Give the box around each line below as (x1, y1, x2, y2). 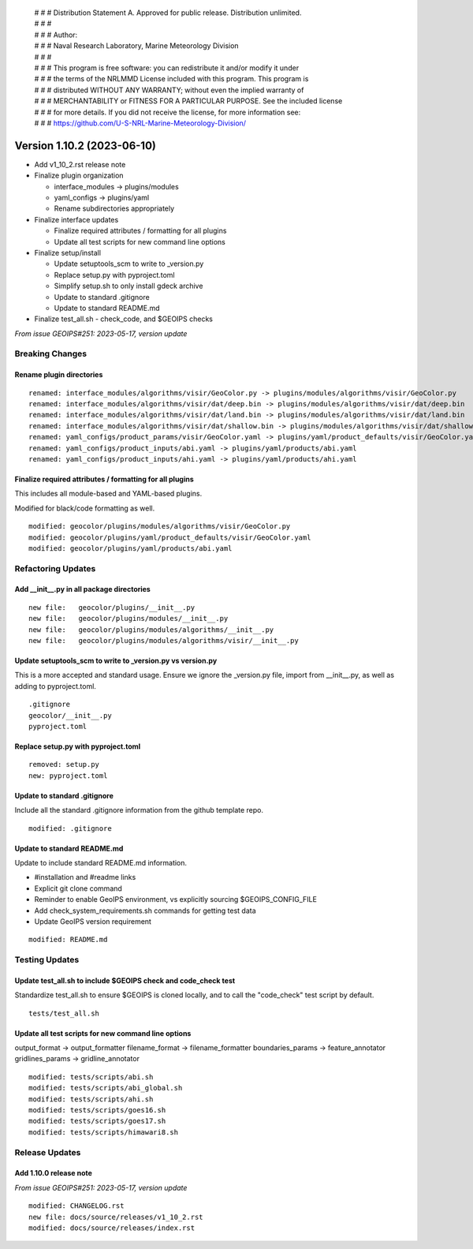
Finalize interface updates (34, 215, 119, 224)
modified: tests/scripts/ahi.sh (28, 1094, 154, 1104)
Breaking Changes (14, 348, 88, 359)
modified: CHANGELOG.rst (28, 1202, 125, 1210)
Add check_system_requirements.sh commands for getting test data (34, 906, 256, 915)
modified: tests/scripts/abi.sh (28, 1072, 154, 1081)
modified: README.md (28, 935, 108, 944)
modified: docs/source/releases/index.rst (28, 1223, 196, 1232)
